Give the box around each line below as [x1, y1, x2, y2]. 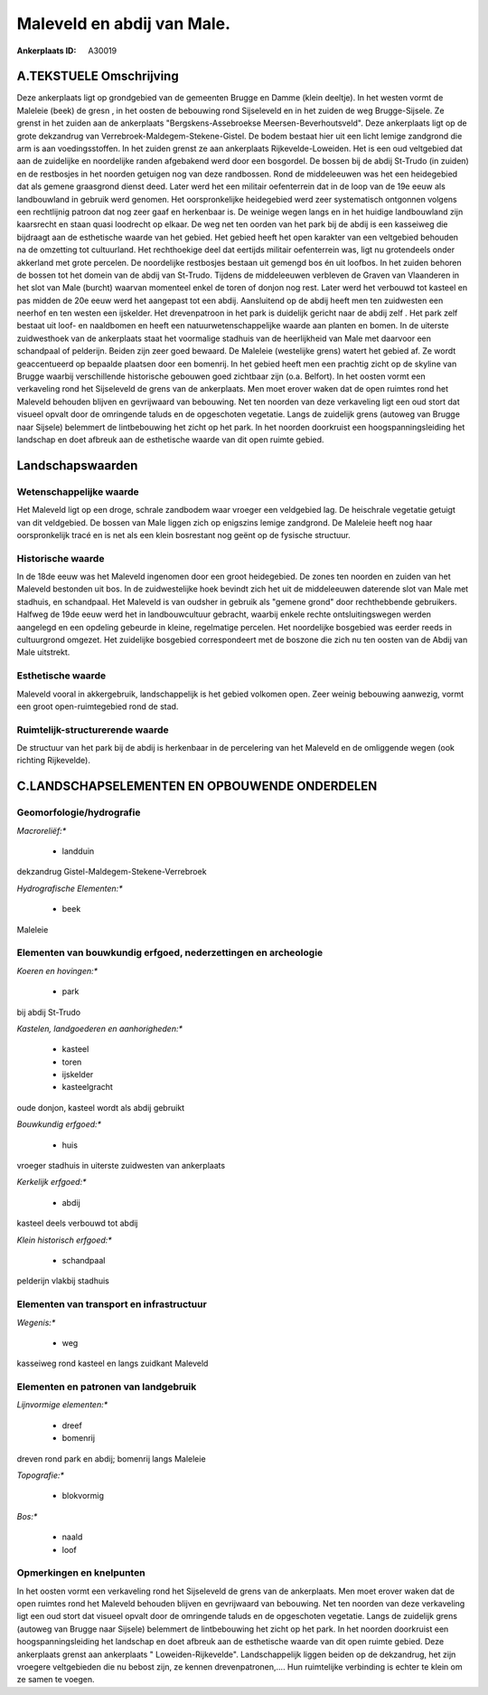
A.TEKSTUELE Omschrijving [16, 69, 180, 84]
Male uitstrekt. [16, 647, 70, 658]
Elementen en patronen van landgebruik [16, 1380, 197, 1393]
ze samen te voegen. [16, 1674, 95, 1685]
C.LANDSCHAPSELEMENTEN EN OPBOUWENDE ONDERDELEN [16, 779, 378, 794]
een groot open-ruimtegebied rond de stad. [16, 701, 179, 712]
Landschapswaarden [16, 458, 138, 473]
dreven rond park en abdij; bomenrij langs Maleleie [16, 1453, 207, 1464]
